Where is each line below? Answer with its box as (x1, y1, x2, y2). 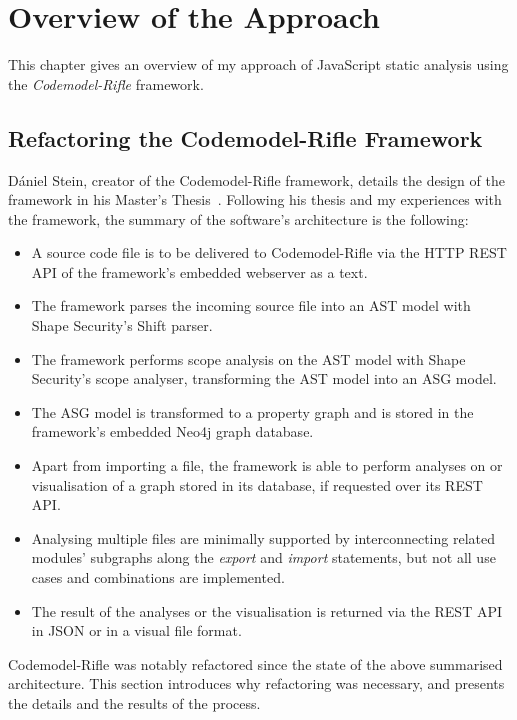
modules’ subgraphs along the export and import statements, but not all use (31, 547, 496, 568)
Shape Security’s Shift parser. (31, 315, 213, 336)
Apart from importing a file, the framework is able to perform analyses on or (31, 455, 503, 476)
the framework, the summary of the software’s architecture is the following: (8, 208, 469, 229)
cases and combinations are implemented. (31, 567, 285, 588)
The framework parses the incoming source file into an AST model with (31, 295, 471, 316)
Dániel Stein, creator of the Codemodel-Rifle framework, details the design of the (8, 169, 505, 190)
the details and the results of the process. (8, 692, 261, 713)
